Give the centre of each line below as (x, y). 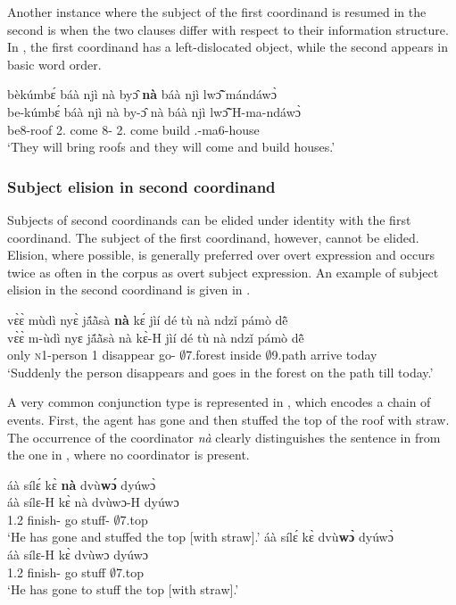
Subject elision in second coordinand (141, 186)
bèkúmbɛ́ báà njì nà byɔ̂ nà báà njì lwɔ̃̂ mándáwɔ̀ (142, 94)
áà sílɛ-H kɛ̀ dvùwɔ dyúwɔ (78, 555)
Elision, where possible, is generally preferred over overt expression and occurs (221, 255)
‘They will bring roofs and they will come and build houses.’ (171, 147)
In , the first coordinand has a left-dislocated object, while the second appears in (228, 47)
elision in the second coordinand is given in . (129, 290)
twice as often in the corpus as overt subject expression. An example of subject (223, 272)
